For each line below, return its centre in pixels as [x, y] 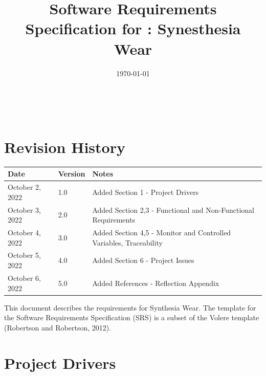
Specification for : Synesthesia [133, 28]
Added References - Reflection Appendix [156, 283]
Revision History [65, 147]
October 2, [24, 187]
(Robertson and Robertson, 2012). [58, 327]
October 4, [24, 233]
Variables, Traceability [127, 242]
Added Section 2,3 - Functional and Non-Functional [173, 209]
